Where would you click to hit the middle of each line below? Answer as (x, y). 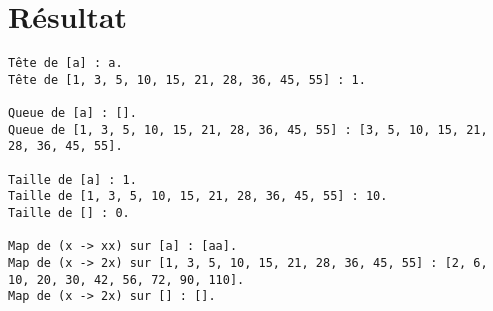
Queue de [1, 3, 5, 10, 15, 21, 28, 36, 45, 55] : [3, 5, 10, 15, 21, (248, 129)
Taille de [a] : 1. (72, 179)
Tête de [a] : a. (65, 63)
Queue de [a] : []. (72, 113)
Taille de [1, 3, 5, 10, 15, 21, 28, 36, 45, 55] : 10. (198, 196)
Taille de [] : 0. (69, 213)
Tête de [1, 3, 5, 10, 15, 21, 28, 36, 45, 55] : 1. (187, 79)
